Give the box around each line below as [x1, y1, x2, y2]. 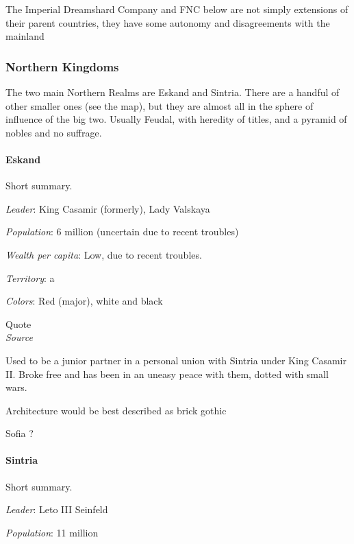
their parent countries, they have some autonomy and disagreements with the [5, 15, 330, 29]
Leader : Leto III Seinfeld [5, 502, 108, 517]
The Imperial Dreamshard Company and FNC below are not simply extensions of [5, 2, 349, 16]
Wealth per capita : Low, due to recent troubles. [5, 247, 202, 261]
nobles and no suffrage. [5, 125, 102, 139]
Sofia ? [5, 426, 34, 440]
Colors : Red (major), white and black [5, 294, 163, 308]
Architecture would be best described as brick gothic [5, 403, 227, 417]
